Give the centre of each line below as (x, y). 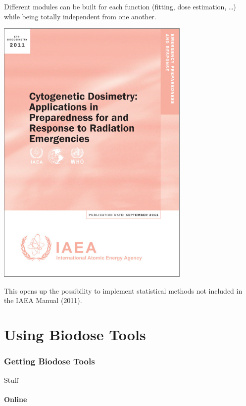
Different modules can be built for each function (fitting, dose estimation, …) (120, 6)
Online (16, 399)
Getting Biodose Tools (49, 361)
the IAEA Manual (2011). (43, 300)
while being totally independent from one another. (80, 16)
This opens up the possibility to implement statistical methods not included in (123, 290)
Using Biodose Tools (75, 334)
